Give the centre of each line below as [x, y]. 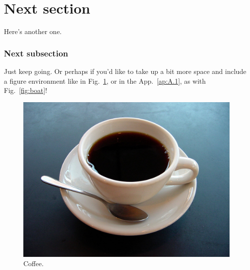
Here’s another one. [33, 31]
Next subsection [36, 53]
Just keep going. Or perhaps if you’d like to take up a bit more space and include [125, 71]
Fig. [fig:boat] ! [26, 90]
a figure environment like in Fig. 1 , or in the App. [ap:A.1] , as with [105, 81]
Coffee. [34, 263]
